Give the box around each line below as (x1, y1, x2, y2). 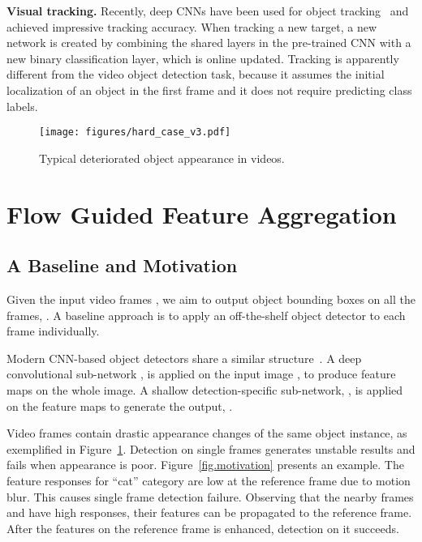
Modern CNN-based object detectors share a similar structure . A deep (6, 349, 362, 366)
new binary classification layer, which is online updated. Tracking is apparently (6, 49, 399, 66)
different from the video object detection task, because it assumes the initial (6, 66, 385, 83)
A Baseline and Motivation (6, 253, 238, 278)
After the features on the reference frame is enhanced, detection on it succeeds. (6, 519, 399, 536)
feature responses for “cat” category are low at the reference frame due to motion (6, 472, 411, 489)
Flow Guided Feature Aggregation (6, 197, 397, 230)
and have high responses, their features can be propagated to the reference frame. (6, 504, 412, 521)
